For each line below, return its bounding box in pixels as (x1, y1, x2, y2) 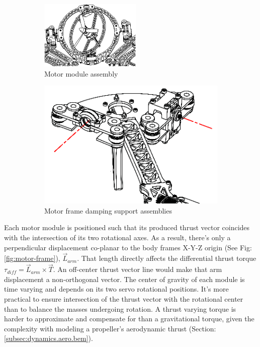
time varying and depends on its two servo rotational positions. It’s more (4, 284, 229, 294)
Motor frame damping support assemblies (44, 205, 172, 216)
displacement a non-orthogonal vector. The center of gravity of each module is (4, 273, 245, 284)
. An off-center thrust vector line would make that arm (53, 264, 222, 274)
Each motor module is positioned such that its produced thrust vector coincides (4, 222, 250, 233)
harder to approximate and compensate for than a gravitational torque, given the (4, 313, 254, 324)
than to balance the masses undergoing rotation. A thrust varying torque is (4, 303, 236, 314)
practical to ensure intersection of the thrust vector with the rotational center (4, 294, 243, 304)
